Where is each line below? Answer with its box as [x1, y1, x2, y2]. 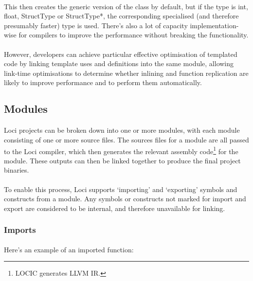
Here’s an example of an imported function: [4, 244, 134, 254]
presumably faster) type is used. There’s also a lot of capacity [4, 20, 188, 30]
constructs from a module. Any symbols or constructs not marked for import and [4, 193, 246, 204]
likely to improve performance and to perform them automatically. [4, 77, 202, 88]
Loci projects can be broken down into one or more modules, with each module [4, 125, 240, 135]
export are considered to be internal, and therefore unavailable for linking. [4, 203, 225, 213]
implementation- [190, 20, 239, 30]
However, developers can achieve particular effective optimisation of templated [4, 49, 237, 59]
